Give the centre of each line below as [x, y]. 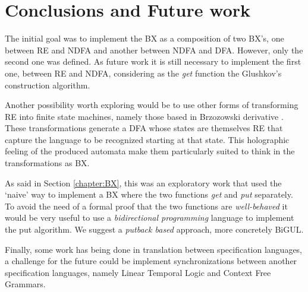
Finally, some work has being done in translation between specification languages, [154, 249]
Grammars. [25, 284]
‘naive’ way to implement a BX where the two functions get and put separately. [149, 194]
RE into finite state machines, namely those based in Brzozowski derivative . [144, 116]
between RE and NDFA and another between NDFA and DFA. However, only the [154, 50]
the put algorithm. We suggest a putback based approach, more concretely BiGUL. [154, 229]
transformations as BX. [47, 163]
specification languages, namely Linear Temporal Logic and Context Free [138, 272]
